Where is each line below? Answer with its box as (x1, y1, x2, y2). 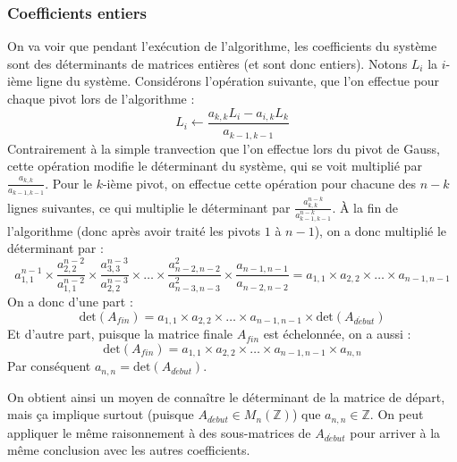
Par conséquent (7, 357, 91, 375)
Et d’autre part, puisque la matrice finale (7, 324, 233, 343)
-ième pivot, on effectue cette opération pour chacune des (102, 173, 417, 192)
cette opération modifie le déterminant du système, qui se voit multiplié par (7, 156, 422, 175)
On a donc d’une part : (7, 292, 133, 311)
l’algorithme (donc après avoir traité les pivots (7, 221, 261, 239)
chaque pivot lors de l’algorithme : (7, 89, 195, 107)
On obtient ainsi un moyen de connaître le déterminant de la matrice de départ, (7, 387, 445, 406)
